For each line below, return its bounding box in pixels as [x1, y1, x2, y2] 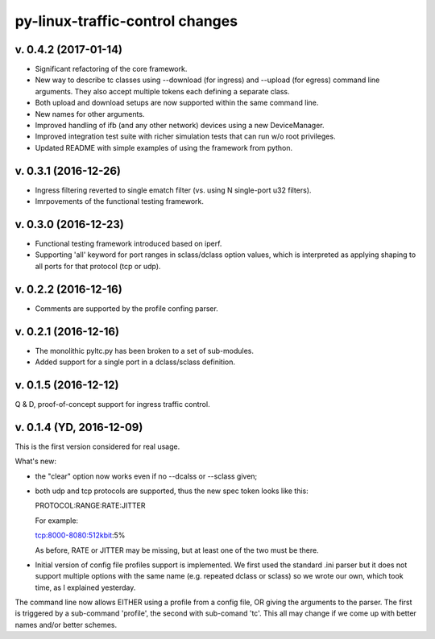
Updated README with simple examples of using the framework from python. [35, 143, 293, 152]
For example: [35, 516, 79, 525]
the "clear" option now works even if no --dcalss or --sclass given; [35, 471, 258, 481]
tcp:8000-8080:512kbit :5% [35, 530, 126, 540]
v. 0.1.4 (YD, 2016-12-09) [14, 420, 143, 434]
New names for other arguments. [35, 109, 145, 118]
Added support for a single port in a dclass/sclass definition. [35, 357, 236, 367]
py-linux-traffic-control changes [14, 12, 238, 30]
